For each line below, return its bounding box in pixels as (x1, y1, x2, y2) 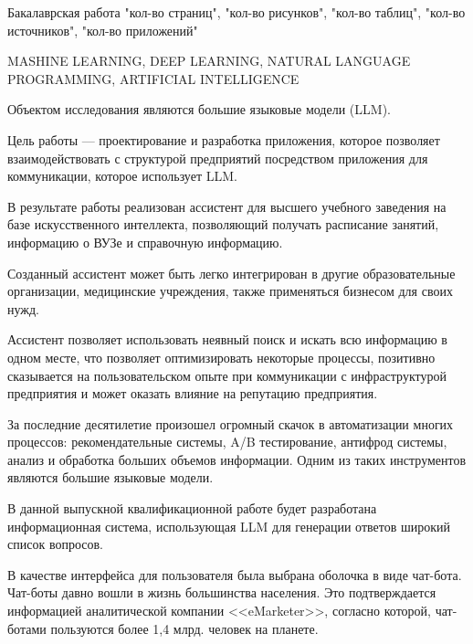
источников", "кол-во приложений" (7, 20, 198, 39)
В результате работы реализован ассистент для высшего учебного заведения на (7, 196, 447, 216)
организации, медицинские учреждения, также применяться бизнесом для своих (7, 281, 453, 301)
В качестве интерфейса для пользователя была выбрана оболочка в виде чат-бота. (7, 565, 462, 584)
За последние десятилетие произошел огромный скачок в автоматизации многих (7, 414, 454, 433)
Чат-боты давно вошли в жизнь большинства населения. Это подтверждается (7, 583, 436, 602)
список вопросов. (7, 534, 103, 554)
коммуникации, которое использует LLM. (7, 166, 237, 185)
